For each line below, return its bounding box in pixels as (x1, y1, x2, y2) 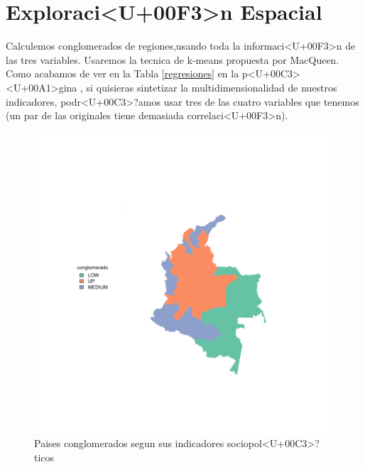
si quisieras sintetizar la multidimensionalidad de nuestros (86, 79, 337, 94)
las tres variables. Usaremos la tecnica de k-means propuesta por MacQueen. (6, 52, 339, 67)
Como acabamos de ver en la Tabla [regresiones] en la (6, 66, 239, 81)
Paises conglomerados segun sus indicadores (34, 436, 224, 451)
